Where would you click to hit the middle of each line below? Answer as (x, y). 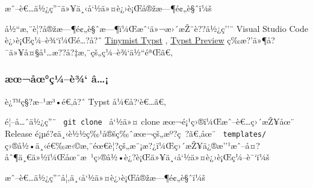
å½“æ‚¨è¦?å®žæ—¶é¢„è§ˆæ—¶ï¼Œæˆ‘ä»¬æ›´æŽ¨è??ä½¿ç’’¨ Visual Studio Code (156, 28)
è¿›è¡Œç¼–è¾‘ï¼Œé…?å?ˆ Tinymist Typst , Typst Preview (115, 40)
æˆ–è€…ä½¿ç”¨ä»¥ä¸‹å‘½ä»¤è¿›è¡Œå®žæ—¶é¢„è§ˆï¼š (108, 8)
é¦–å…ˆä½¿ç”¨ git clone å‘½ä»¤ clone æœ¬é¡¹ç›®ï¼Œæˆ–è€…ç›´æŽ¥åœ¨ (150, 121)
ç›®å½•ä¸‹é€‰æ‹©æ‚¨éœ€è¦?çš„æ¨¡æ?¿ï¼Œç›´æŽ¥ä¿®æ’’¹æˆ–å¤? (132, 145)
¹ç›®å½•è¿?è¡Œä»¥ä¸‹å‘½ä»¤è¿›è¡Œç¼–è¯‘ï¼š (180, 157)
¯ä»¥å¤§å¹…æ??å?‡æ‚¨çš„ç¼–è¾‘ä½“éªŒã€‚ (89, 52)
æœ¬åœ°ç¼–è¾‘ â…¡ (57, 79)
